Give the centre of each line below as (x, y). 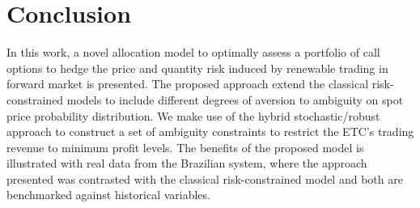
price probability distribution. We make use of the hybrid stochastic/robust (193, 115)
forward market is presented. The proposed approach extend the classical (188, 84)
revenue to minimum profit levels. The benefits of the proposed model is (185, 147)
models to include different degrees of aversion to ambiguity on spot (235, 99)
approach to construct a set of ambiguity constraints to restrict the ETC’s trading (210, 132)
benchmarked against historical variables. (108, 195)
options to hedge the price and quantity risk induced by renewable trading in (197, 68)
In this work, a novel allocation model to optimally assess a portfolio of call (193, 52)
